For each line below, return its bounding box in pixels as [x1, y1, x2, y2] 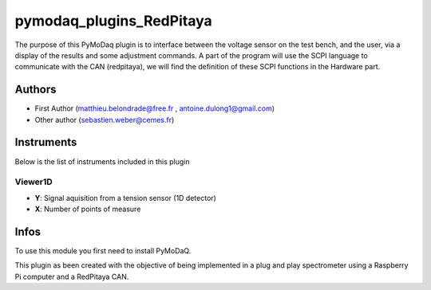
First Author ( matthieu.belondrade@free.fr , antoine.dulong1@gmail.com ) [34, 104, 275, 113]
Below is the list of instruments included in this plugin [14, 156, 191, 167]
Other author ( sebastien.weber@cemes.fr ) [34, 115, 175, 124]
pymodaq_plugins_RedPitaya [14, 12, 213, 29]
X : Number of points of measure [34, 204, 141, 214]
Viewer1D [14, 176, 53, 187]
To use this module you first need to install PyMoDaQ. [14, 245, 192, 255]
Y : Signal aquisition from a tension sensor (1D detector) [34, 193, 217, 202]
